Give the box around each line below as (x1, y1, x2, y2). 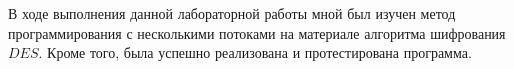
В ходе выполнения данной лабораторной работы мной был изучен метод (8, 3, 456, 23)
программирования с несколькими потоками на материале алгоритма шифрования (8, 22, 506, 43)
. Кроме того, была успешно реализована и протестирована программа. (38, 42, 472, 63)
